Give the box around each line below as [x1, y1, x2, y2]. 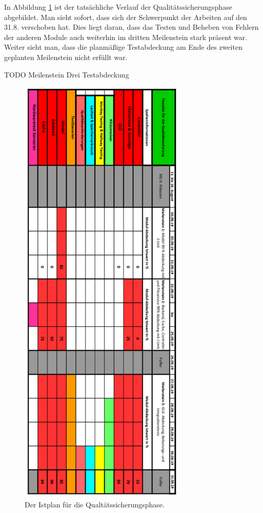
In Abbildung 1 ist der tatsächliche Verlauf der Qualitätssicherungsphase [4, 2, 232, 12]
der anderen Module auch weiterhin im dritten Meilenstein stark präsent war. [4, 31, 248, 42]
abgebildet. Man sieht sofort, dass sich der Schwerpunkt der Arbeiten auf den [4, 11, 247, 22]
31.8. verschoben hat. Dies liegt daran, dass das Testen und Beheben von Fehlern [4, 22, 259, 32]
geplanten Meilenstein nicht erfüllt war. [4, 51, 128, 62]
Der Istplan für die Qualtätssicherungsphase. [25, 499, 165, 509]
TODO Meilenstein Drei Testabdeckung [4, 69, 129, 80]
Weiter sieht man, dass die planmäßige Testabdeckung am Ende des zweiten [4, 42, 242, 52]
